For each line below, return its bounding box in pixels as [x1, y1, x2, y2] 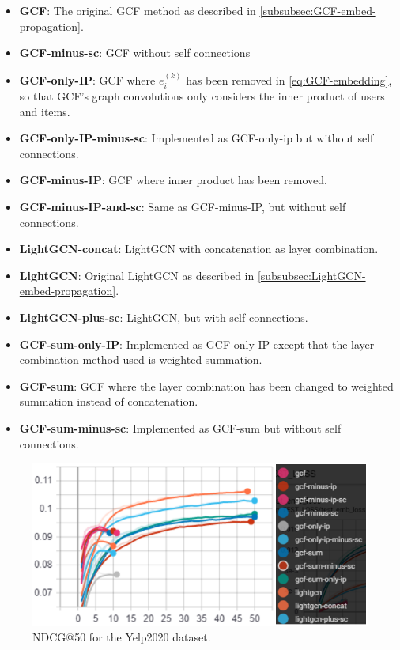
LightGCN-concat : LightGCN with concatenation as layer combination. [19, 240, 379, 257]
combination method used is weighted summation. [19, 351, 262, 368]
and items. [19, 103, 70, 119]
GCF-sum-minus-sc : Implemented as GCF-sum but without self [19, 419, 342, 436]
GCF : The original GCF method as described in [19, 2, 256, 18]
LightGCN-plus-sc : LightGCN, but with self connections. [19, 308, 308, 325]
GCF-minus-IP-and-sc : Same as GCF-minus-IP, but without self [19, 198, 346, 214]
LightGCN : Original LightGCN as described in [19, 266, 255, 283]
